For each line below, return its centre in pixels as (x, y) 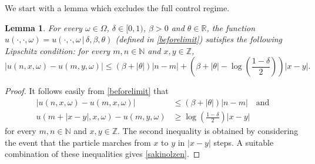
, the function (231, 27)
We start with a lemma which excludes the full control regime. (117, 8)
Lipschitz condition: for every (58, 50)
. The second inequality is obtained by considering (208, 131)
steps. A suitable (244, 142)
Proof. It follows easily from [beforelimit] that (87, 91)
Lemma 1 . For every (43, 27)
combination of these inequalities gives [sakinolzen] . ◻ (103, 154)
